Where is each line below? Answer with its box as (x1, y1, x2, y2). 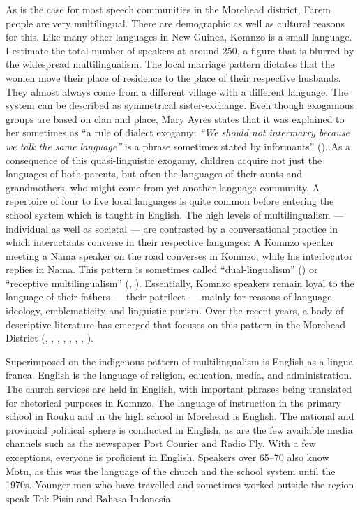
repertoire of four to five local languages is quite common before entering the (6, 194, 334, 208)
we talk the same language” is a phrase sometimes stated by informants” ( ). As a (6, 138, 351, 153)
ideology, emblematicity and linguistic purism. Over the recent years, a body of (6, 303, 344, 318)
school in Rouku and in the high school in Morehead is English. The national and (6, 409, 354, 423)
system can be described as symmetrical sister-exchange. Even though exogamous (6, 98, 354, 112)
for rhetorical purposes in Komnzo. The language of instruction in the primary (6, 395, 341, 409)
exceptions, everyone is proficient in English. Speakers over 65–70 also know (6, 450, 329, 464)
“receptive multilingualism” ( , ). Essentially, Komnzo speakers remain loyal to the (6, 275, 354, 290)
